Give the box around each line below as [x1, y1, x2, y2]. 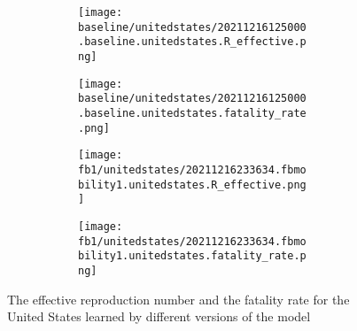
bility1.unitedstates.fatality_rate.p [78, 250, 307, 263]
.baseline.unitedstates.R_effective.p [78, 35, 307, 49]
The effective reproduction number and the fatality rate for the [7, 289, 350, 308]
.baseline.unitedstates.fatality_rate [78, 106, 307, 119]
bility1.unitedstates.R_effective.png [78, 178, 307, 191]
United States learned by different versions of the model [7, 307, 311, 326]
